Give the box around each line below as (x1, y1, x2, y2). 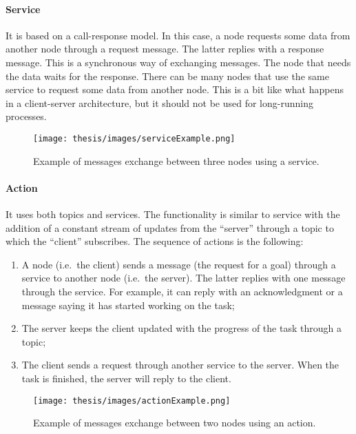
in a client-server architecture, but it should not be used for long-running (6, 95, 313, 110)
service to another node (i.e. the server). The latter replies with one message (21, 270, 346, 285)
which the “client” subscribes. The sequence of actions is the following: (6, 234, 304, 248)
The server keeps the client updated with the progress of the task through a (21, 321, 342, 335)
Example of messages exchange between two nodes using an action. (33, 415, 316, 430)
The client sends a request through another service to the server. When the (21, 357, 339, 372)
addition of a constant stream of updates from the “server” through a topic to (6, 220, 334, 235)
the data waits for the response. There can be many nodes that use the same (6, 68, 329, 83)
